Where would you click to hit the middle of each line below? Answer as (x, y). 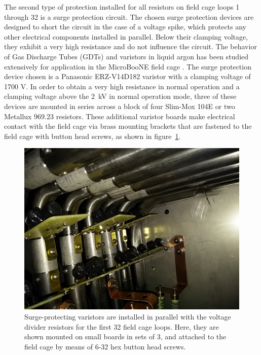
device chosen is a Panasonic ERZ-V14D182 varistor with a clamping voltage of (127, 76)
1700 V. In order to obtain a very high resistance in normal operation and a (122, 86)
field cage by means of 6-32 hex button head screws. (105, 346)
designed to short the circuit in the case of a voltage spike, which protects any (125, 27)
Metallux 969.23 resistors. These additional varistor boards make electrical (120, 116)
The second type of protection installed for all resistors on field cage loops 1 (122, 7)
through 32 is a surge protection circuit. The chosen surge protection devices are (129, 16)
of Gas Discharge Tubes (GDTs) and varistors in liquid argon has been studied (126, 56)
